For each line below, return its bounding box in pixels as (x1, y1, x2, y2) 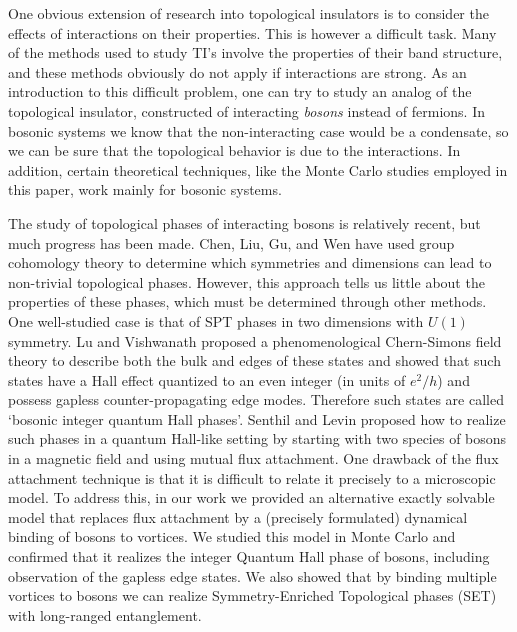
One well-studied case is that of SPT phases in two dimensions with (8, 310, 424, 331)
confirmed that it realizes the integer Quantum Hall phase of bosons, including (8, 546, 490, 567)
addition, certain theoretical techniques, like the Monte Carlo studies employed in (8, 159, 508, 180)
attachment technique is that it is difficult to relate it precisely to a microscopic (8, 467, 496, 488)
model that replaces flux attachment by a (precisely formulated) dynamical (8, 506, 468, 527)
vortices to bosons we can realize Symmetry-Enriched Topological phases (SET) (8, 585, 497, 606)
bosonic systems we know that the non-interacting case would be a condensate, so (8, 120, 509, 141)
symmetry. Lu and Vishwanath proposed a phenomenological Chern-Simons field (8, 330, 502, 351)
